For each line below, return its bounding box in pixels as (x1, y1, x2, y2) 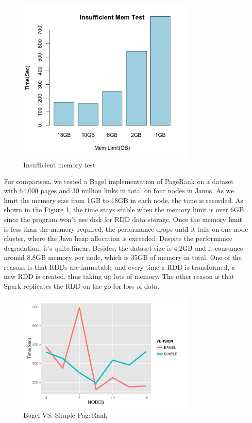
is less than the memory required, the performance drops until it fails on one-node (4, 223, 248, 234)
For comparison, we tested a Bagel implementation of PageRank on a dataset (4, 176, 234, 186)
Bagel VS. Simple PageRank (23, 409, 108, 420)
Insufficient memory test (23, 159, 96, 169)
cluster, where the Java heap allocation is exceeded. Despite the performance (4, 233, 233, 243)
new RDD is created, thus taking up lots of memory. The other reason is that (4, 271, 235, 281)
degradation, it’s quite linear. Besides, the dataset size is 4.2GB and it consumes (4, 242, 243, 253)
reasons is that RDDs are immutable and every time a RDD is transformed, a (4, 261, 235, 272)
